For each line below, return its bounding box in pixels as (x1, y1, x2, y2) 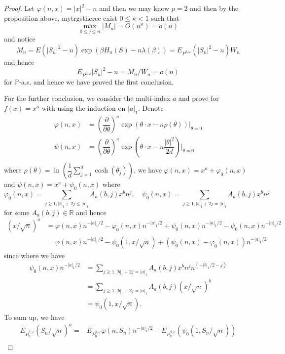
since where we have (4, 250, 65, 260)
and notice (4, 34, 36, 44)
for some (4, 207, 30, 217)
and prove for (178, 93, 219, 103)
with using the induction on (41, 103, 126, 113)
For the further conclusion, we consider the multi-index (4, 93, 171, 103)
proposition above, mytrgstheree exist (4, 12, 117, 23)
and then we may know (99, 3, 170, 13)
